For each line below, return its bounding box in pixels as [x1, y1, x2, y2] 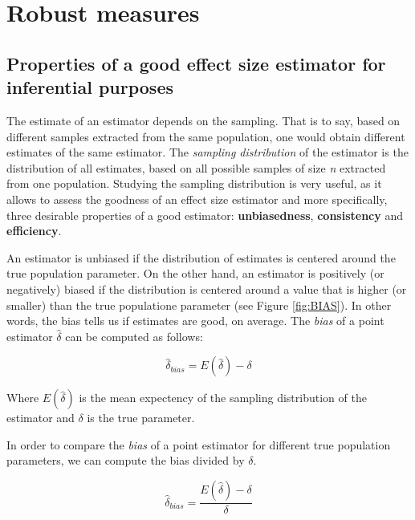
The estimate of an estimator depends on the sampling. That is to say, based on [6, 112, 401, 128]
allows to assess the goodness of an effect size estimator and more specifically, [6, 190, 388, 207]
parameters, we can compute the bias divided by [6, 452, 245, 469]
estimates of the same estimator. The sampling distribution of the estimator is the [6, 144, 409, 160]
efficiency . [6, 222, 62, 239]
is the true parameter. [87, 409, 195, 426]
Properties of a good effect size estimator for [6, 51, 386, 75]
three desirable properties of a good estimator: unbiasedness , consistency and [6, 206, 403, 223]
